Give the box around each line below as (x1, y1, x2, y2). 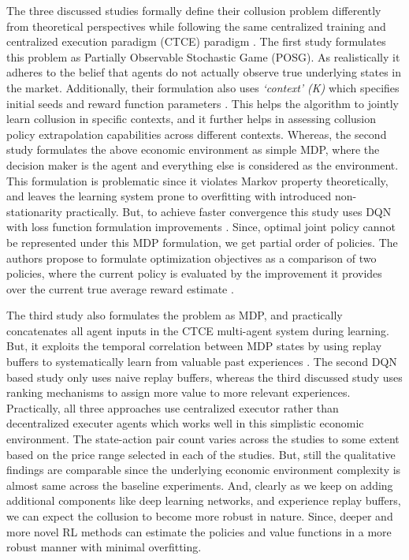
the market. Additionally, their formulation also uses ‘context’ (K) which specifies (6, 79, 400, 95)
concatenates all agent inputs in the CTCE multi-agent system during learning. (6, 322, 389, 338)
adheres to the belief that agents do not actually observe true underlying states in (6, 64, 402, 80)
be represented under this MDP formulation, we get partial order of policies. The (6, 233, 398, 250)
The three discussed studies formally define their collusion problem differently (6, 2, 381, 18)
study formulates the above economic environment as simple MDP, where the (6, 141, 380, 158)
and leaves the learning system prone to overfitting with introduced (6, 188, 332, 204)
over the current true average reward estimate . (6, 280, 234, 297)
